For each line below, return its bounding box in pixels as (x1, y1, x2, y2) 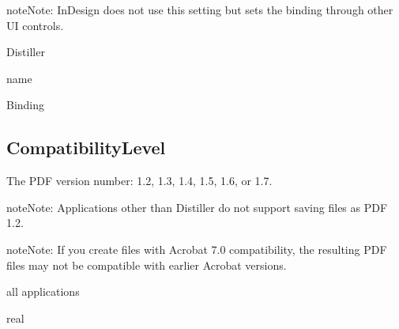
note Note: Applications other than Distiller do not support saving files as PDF (6, 199, 388, 215)
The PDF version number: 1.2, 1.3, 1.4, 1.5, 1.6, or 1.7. (6, 172, 273, 189)
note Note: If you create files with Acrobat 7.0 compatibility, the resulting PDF (6, 240, 387, 257)
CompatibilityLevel (6, 135, 166, 160)
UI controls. (6, 17, 64, 33)
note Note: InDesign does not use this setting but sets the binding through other (6, 2, 393, 17)
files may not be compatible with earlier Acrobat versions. (6, 256, 287, 273)
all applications (6, 283, 80, 300)
